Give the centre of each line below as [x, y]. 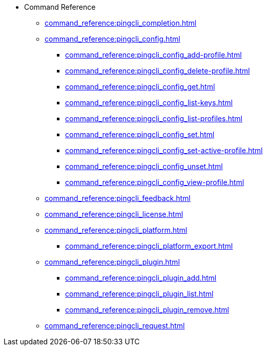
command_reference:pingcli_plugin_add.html [141, 278]
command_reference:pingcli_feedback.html [118, 198]
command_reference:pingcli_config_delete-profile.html [158, 71]
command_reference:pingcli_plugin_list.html [139, 294]
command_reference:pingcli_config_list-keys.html [149, 103]
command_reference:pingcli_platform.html [116, 230]
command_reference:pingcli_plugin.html [112, 262]
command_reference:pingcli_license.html [114, 214]
